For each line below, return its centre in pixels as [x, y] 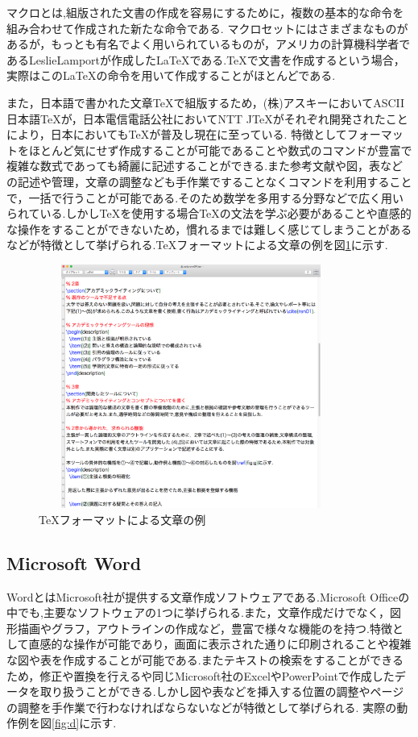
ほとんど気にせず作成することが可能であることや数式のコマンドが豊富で [220, 150]
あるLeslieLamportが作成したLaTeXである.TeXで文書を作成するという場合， [206, 59]
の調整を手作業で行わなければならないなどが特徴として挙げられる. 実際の [202, 707]
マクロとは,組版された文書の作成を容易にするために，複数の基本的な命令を [205, 12]
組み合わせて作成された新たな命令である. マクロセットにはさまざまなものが [207, 28]
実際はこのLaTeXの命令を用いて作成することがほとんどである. [171, 75]
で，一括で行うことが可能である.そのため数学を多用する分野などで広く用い [205, 197]
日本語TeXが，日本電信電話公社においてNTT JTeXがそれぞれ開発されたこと [207, 118]
